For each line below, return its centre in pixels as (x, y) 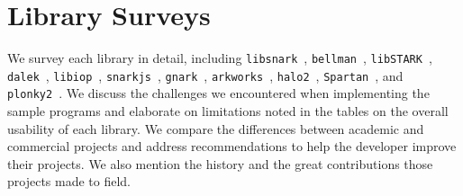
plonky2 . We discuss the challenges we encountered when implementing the (218, 93)
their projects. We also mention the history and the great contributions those (220, 163)
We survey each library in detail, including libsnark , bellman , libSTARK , (220, 58)
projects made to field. (69, 181)
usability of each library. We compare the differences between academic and (216, 128)
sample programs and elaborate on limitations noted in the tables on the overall (228, 111)
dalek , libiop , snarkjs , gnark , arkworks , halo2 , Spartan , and (205, 75)
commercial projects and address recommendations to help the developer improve (232, 146)
